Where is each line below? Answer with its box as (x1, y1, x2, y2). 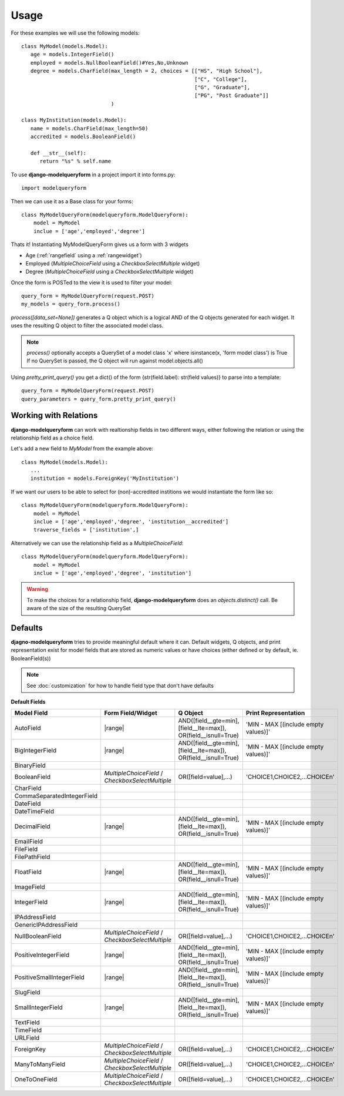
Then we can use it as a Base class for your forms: (11, 197, 133, 205)
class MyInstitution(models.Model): (21, 117, 127, 123)
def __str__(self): (30, 150, 87, 157)
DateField (14, 799, 41, 808)
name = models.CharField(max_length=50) (30, 125, 149, 132)
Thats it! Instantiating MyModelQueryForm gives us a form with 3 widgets (11, 241, 189, 248)
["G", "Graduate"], (194, 84, 251, 90)
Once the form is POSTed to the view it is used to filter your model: (11, 279, 173, 286)
